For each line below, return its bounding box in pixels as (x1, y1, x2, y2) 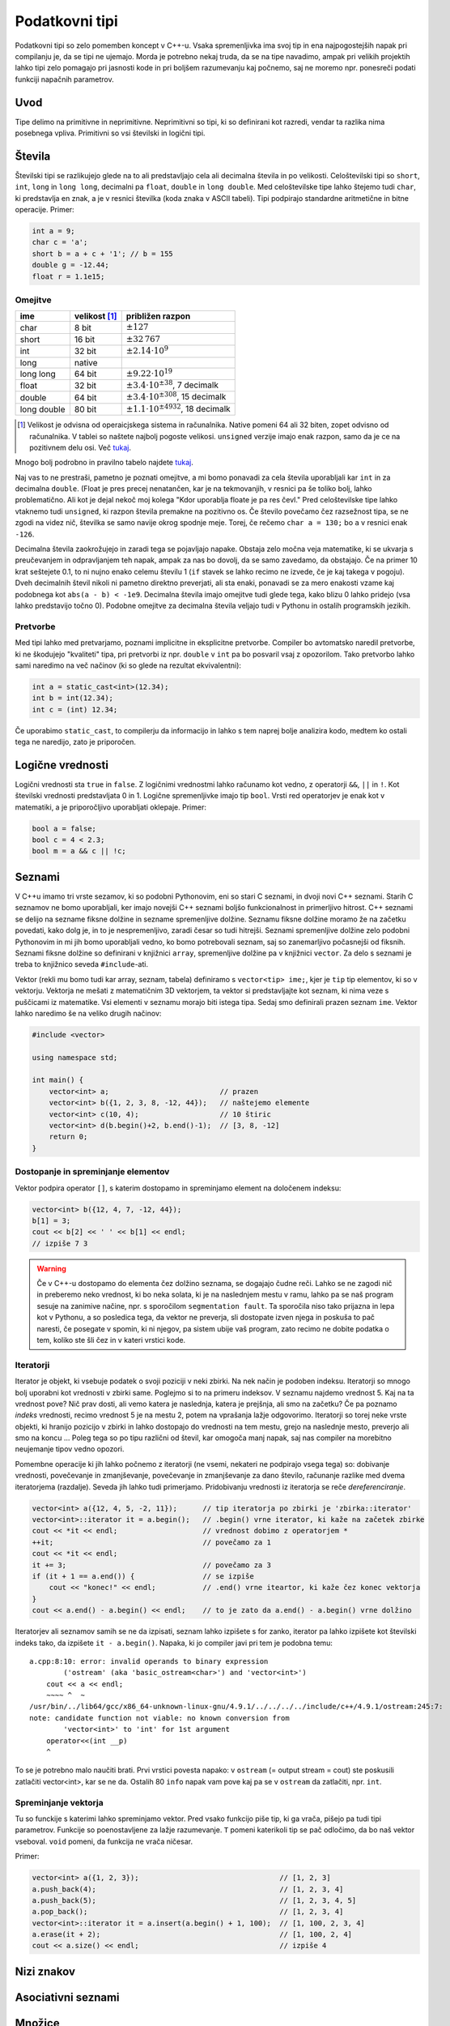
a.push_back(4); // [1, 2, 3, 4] (32, 1884, 344, 1894)
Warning (36, 1263, 66, 1273)
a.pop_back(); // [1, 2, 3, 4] (32, 1907, 344, 1917)
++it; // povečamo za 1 (32, 1537, 271, 1547)
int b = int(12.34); (32, 694, 113, 703)
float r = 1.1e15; (32, 271, 105, 281)
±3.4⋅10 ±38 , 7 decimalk (125, 378, 219, 391)
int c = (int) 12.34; (32, 705, 118, 714)
